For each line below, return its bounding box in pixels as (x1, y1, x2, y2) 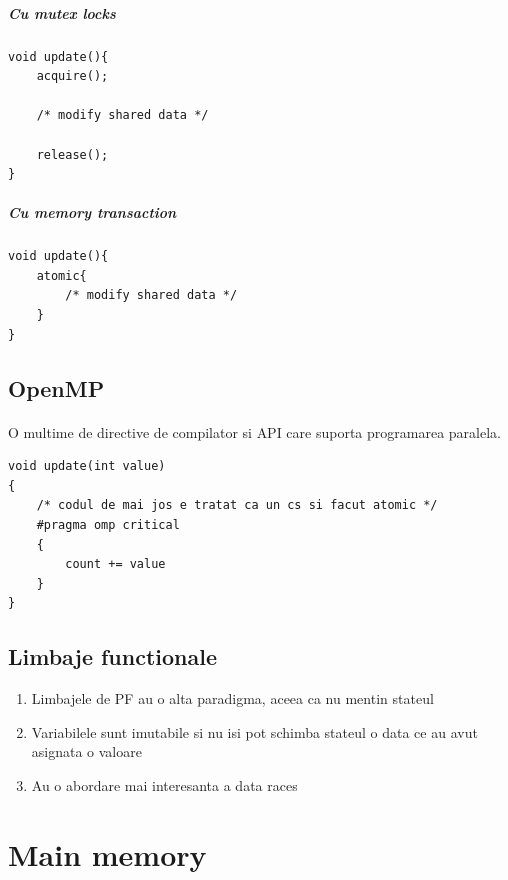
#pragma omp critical (36, 518, 180, 532)
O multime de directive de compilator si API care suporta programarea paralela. (8, 421, 501, 442)
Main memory (8, 833, 207, 874)
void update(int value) (8, 459, 166, 474)
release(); (36, 147, 109, 162)
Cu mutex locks (8, 2, 116, 23)
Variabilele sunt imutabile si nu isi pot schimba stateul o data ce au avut (31, 721, 478, 742)
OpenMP (8, 372, 105, 403)
